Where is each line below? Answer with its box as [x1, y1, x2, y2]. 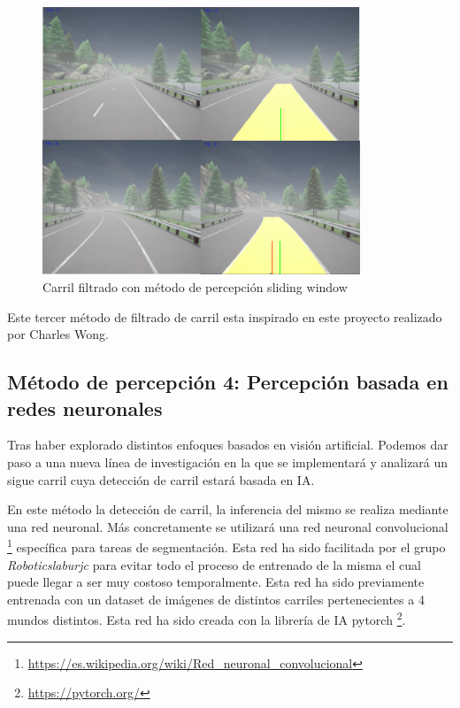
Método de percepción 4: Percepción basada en [7, 368, 448, 396]
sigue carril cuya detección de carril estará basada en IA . [7, 470, 315, 489]
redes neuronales [7, 394, 163, 421]
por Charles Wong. [7, 325, 109, 343]
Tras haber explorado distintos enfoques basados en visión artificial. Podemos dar [7, 435, 448, 454]
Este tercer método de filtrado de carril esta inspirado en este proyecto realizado [7, 307, 442, 326]
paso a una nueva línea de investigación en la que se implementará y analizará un [7, 452, 448, 471]
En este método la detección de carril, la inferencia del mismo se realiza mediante [7, 500, 448, 519]
